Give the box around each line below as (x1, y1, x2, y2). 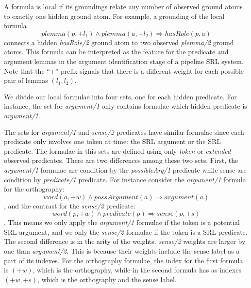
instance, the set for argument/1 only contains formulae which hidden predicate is (4, 101, 247, 111)
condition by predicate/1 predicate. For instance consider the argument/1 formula (4, 174, 246, 184)
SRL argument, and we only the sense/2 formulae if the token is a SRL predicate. (4, 226, 248, 237)
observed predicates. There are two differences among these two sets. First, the (4, 155, 238, 165)
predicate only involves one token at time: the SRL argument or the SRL (4, 136, 221, 146)
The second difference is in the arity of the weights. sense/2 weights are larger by (4, 236, 246, 246)
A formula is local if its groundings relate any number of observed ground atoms (4, 1, 243, 11)
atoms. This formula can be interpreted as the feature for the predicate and (4, 47, 229, 57)
